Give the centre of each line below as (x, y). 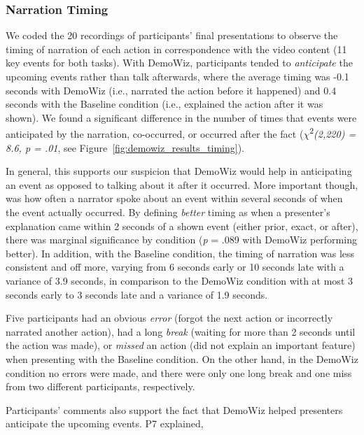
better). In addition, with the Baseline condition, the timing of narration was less (180, 253)
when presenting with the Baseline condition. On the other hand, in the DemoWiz (182, 358)
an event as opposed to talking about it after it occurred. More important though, (182, 184)
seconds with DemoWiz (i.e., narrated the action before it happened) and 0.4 (171, 90)
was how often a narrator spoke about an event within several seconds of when (174, 198)
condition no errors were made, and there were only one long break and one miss (179, 372)
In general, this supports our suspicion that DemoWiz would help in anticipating (179, 171)
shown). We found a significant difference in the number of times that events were (181, 117)
